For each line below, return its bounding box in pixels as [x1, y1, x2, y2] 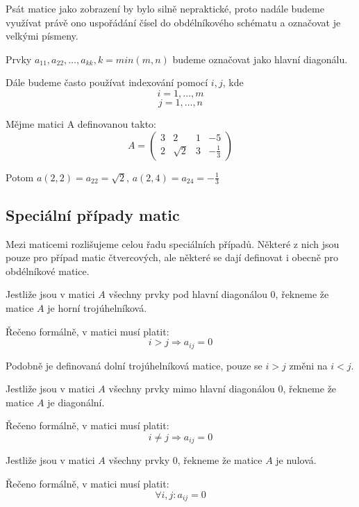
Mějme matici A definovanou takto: [6, 116, 156, 131]
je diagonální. [47, 394, 105, 409]
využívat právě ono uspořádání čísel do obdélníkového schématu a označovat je [6, 15, 341, 29]
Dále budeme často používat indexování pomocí [6, 75, 208, 90]
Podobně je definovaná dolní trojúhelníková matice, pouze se [6, 358, 262, 372]
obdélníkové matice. [6, 263, 90, 278]
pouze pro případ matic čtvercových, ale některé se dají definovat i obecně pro [6, 250, 338, 265]
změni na [289, 358, 328, 372]
